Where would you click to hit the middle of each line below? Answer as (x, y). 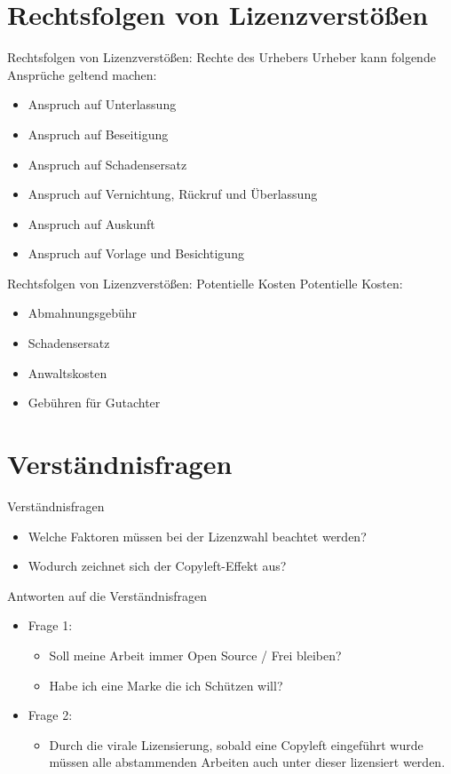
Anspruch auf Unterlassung (102, 104)
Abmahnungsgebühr (83, 313)
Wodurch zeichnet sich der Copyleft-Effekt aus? (157, 566)
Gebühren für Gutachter (94, 403)
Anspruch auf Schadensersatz (107, 164)
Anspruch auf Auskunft (91, 223)
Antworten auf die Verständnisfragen (107, 595)
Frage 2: (50, 715)
